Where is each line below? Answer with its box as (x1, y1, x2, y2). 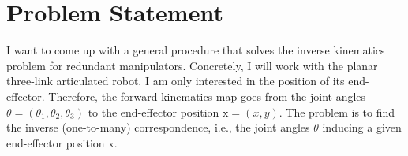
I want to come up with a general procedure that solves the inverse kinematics (6, 42, 385, 58)
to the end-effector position (88, 103, 219, 120)
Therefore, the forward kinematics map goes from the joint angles (48, 87, 366, 104)
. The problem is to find (279, 103, 395, 120)
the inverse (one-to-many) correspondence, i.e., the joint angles (6, 119, 310, 136)
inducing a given (322, 119, 402, 136)
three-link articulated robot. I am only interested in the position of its (6, 72, 345, 89)
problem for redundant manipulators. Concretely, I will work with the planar (6, 57, 378, 73)
